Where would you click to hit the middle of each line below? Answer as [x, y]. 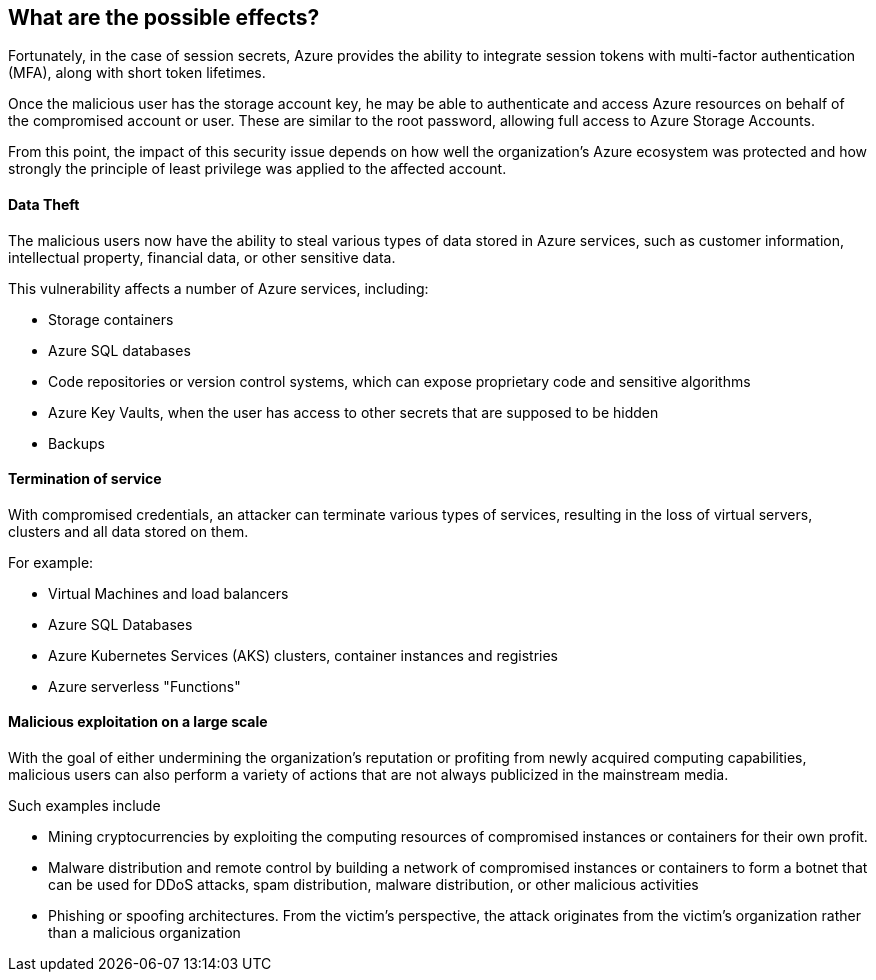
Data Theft [44, 205]
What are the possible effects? [164, 17]
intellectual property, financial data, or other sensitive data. [202, 257]
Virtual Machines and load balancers [168, 593]
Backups [76, 443]
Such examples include [84, 806]
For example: [51, 562]
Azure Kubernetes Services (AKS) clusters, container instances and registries [303, 655]
